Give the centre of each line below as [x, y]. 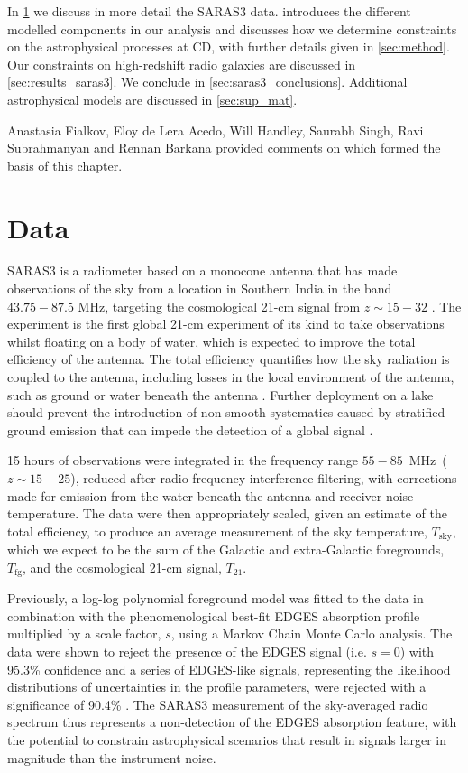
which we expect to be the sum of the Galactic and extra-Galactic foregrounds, [226, 549]
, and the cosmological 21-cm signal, [122, 567]
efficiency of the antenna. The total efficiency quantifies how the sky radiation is [229, 359]
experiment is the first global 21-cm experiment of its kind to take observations [226, 324]
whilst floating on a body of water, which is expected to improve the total [211, 341]
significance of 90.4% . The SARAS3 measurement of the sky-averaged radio [218, 704]
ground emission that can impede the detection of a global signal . [190, 429]
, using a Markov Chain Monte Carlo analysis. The [312, 633]
